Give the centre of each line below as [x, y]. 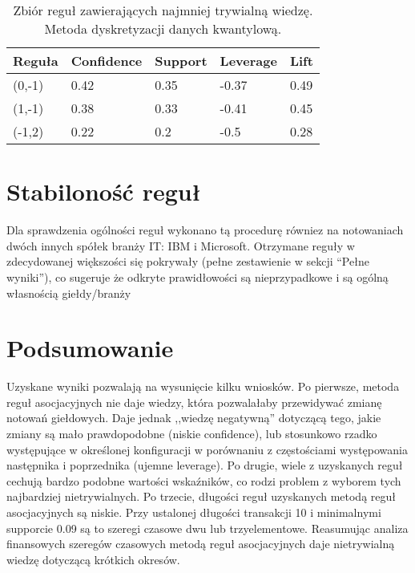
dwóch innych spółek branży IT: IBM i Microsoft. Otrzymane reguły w [181, 245]
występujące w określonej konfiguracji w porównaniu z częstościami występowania [207, 449]
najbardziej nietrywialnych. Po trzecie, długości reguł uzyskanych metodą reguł [201, 496]
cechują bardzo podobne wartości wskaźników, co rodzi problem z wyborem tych [204, 480]
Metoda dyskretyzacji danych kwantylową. [163, 28]
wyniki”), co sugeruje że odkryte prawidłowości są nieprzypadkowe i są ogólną [197, 276]
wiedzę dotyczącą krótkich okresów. [93, 559]
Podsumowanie [90, 348]
